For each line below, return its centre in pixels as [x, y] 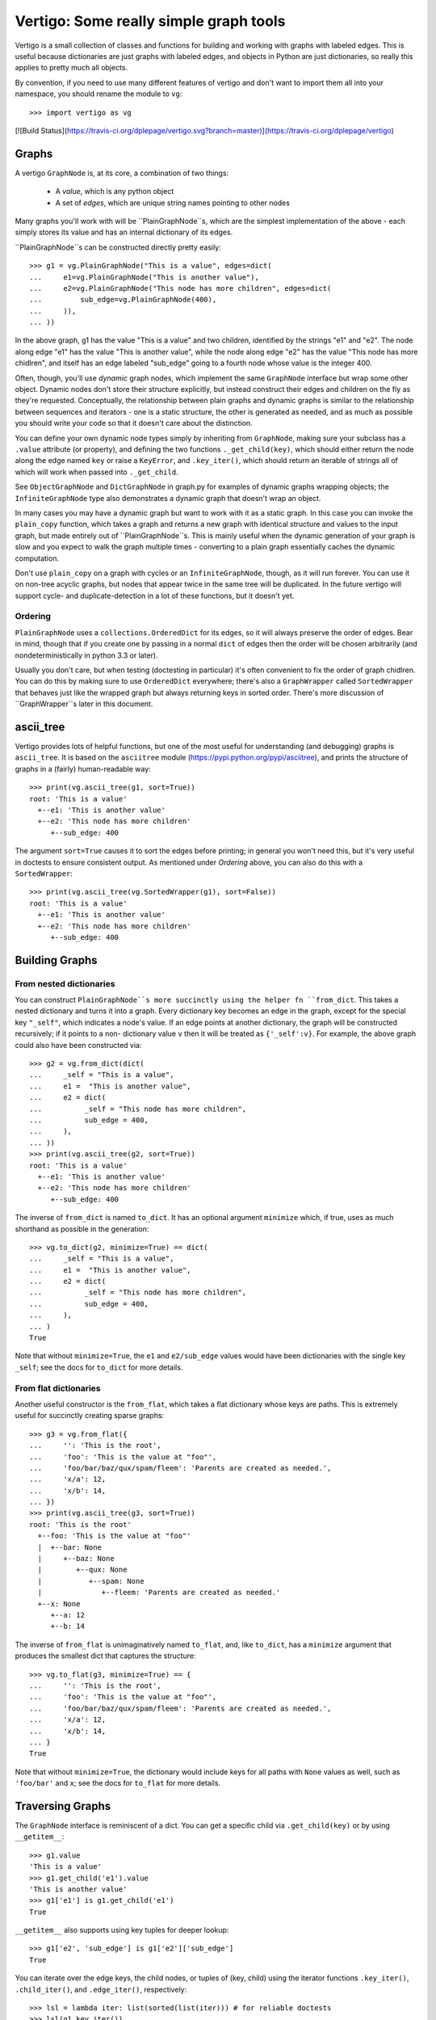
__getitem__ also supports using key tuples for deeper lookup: [122, 1930]
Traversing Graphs [63, 1806]
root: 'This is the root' [81, 1524]
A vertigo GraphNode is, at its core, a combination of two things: [122, 173]
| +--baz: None [76, 1559]
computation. [37, 558]
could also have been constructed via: [78, 1045]
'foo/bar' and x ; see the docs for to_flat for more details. [118, 1783]
